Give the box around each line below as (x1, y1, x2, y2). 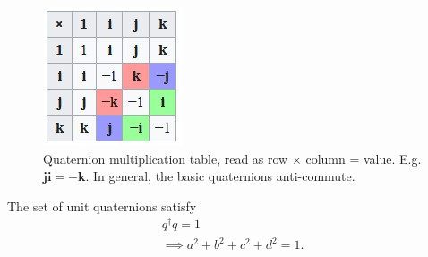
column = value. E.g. (305, 149, 422, 167)
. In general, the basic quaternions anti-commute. (85, 167, 355, 185)
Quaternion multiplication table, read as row (43, 149, 288, 167)
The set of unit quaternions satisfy (7, 196, 197, 215)
